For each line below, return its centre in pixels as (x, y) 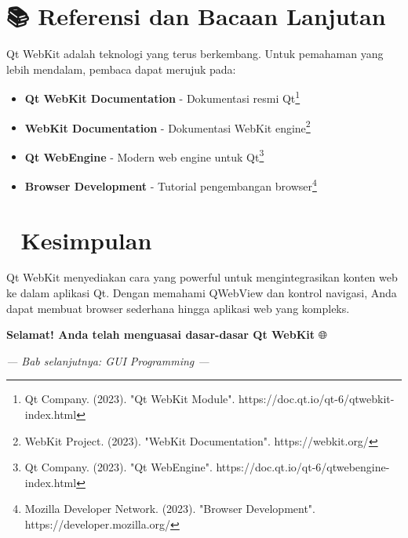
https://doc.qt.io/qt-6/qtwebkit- (317, 399)
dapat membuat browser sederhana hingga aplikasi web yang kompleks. (178, 308)
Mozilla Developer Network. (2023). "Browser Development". (170, 509)
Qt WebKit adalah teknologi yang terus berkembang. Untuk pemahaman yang (195, 54)
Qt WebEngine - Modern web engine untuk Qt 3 (144, 155)
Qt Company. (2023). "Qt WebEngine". (118, 467)
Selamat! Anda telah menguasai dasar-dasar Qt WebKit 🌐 (167, 334)
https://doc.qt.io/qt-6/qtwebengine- (303, 467)
